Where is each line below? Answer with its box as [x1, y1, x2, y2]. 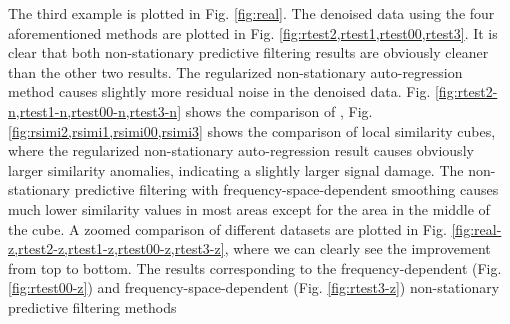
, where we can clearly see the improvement [224, 238, 491, 259]
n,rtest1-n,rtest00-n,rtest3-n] [8, 100, 182, 121]
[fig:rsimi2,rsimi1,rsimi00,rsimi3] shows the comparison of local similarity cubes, [8, 120, 496, 141]
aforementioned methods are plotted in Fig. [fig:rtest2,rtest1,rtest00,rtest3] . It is [8, 22, 498, 43]
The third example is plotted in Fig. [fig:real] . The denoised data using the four [8, 3, 495, 23]
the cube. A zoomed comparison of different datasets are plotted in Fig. [8, 218, 447, 239]
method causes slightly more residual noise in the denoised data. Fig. [8, 81, 431, 102]
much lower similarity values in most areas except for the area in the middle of [8, 198, 490, 219]
